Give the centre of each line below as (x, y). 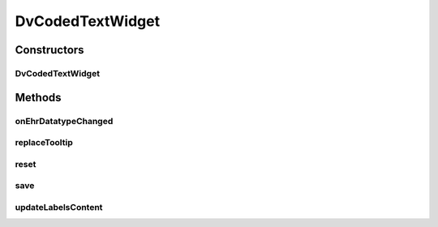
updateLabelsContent (59, 207)
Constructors (49, 50)
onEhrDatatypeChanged (64, 121)
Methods (38, 97)
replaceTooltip (44, 143)
